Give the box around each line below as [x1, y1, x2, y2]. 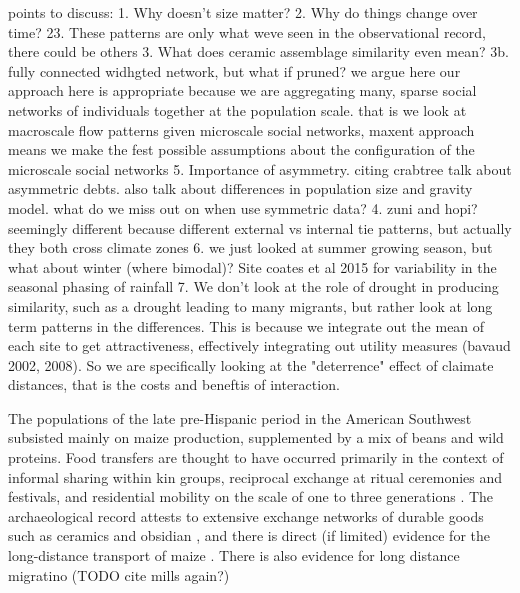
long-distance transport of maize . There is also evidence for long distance [8, 545, 460, 566]
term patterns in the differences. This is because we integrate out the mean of [8, 315, 485, 336]
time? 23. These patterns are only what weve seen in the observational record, [8, 21, 487, 42]
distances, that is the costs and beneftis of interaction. [8, 374, 340, 395]
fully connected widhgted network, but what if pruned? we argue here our [8, 60, 461, 81]
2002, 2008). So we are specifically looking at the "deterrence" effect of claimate [8, 354, 494, 375]
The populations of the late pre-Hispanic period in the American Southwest [8, 407, 472, 428]
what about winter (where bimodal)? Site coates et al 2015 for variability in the [8, 256, 497, 277]
